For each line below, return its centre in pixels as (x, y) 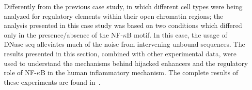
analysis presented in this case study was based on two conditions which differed (123, 25)
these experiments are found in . (52, 82)
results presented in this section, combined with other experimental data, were (120, 53)
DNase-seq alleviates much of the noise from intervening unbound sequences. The (125, 44)
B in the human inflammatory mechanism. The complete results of (139, 72)
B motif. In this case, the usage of (177, 34)
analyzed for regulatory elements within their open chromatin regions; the (114, 16)
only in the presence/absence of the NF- (63, 34)
